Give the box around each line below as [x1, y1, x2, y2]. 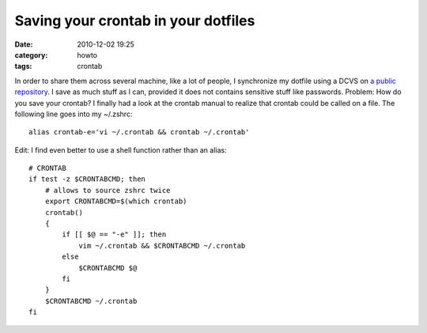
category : [14, 50, 48, 59]
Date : [14, 40, 33, 49]
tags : [14, 62, 32, 71]
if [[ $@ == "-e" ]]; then [62, 230, 167, 239]
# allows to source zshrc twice [44, 186, 171, 195]
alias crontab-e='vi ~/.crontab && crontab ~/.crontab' [28, 127, 250, 137]
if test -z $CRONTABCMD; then [28, 175, 146, 184]
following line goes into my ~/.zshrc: [14, 109, 133, 119]
